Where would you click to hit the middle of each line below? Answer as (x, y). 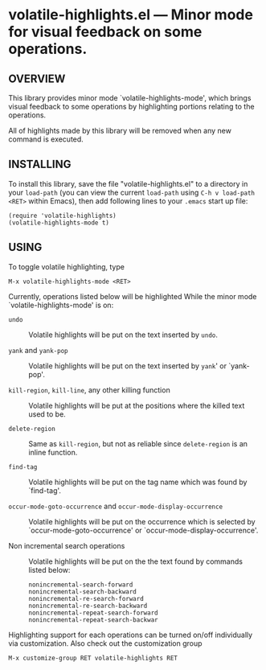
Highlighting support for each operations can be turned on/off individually (131, 635)
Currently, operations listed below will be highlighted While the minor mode (133, 296)
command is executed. (46, 139)
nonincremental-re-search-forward (86, 598)
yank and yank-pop (38, 350)
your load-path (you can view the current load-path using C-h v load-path (132, 192)
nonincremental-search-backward (82, 592)
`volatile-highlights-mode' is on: (61, 305)
